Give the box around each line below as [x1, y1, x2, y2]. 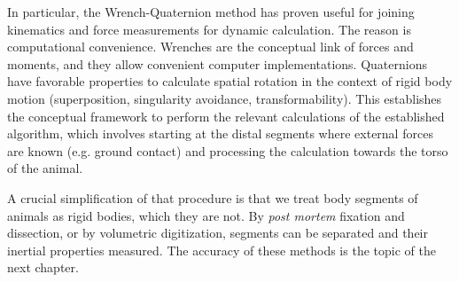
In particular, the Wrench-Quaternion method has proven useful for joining [7, 3, 415, 20]
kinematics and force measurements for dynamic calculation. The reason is [7, 20, 411, 38]
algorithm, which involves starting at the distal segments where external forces [7, 124, 433, 143]
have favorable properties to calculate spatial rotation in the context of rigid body [7, 72, 453, 90]
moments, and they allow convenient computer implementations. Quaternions [7, 54, 427, 73]
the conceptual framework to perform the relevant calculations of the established [7, 106, 445, 125]
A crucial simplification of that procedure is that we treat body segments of [7, 188, 418, 207]
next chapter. [7, 258, 79, 277]
